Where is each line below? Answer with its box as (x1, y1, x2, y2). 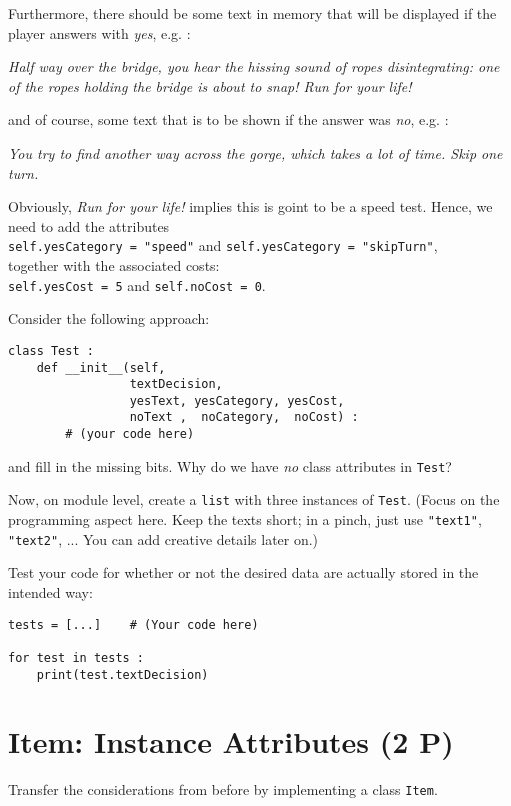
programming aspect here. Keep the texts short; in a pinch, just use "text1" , (8, 509, 482, 530)
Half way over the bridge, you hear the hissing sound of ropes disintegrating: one (8, 56, 500, 77)
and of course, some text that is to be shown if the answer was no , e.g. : (8, 109, 449, 130)
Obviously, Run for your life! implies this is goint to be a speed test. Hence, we (8, 196, 493, 217)
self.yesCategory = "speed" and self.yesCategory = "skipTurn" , (8, 235, 438, 256)
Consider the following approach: (8, 308, 210, 329)
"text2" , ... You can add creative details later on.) (8, 528, 319, 549)
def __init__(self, (36, 360, 166, 375)
